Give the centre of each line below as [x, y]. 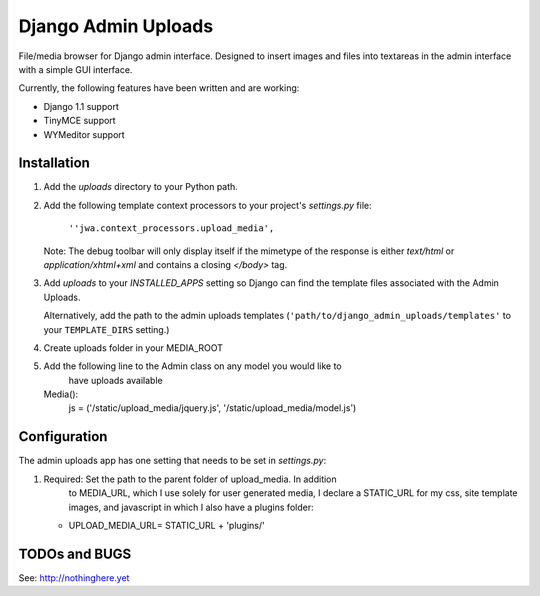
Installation [54, 163]
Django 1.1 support [81, 106]
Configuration [63, 436]
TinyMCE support [79, 121]
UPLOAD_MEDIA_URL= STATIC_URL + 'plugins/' [166, 525]
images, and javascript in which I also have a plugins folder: [191, 507]
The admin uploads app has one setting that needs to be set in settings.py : [172, 461]
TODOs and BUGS [75, 553]
